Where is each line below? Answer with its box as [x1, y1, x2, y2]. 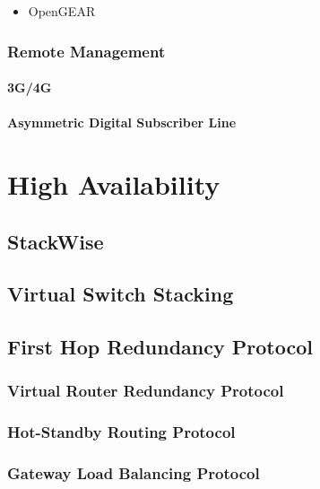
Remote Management [7, 39, 166, 62]
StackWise [7, 227, 104, 255]
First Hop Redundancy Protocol [7, 333, 313, 361]
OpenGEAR [28, 2, 96, 20]
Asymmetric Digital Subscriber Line [7, 113, 237, 132]
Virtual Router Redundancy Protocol [7, 380, 284, 402]
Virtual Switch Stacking [7, 280, 234, 308]
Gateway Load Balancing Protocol [7, 462, 260, 485]
